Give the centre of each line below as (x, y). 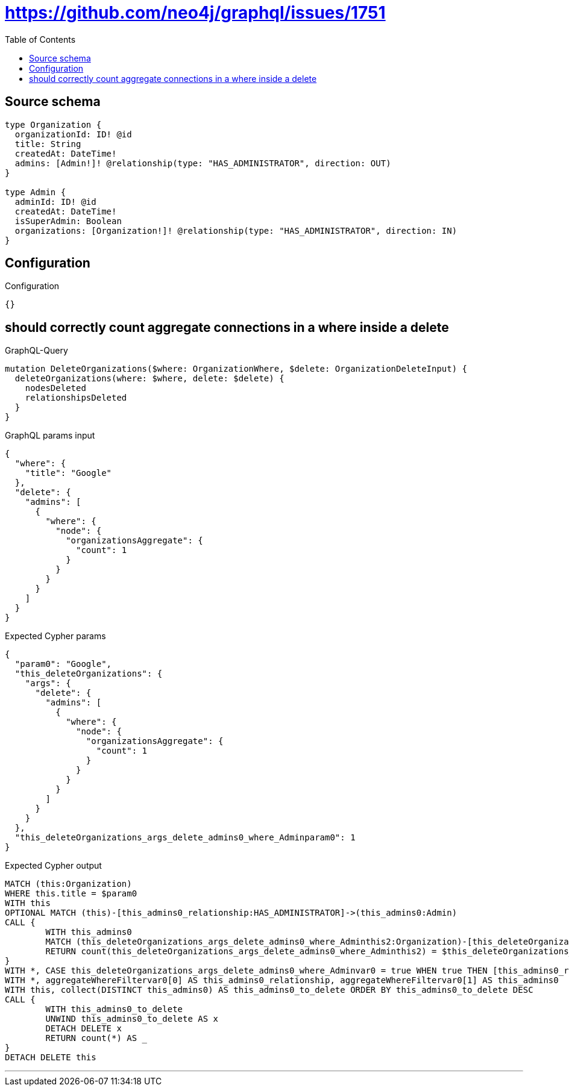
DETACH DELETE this (51, 1058)
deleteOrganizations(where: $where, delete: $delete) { (149, 379)
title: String (48, 144)
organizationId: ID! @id (73, 134)
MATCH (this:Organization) (68, 884)
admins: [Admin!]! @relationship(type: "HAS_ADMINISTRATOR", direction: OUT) (203, 163)
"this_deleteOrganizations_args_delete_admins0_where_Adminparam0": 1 (185, 838)
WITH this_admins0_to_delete (114, 1009)
